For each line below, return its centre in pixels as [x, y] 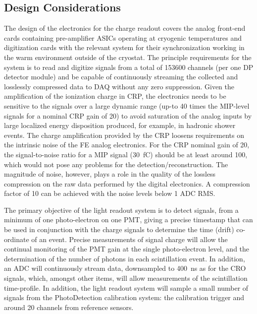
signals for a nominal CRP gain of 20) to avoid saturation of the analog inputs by [128, 115]
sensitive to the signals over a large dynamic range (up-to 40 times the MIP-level [127, 105]
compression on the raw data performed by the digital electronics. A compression [127, 183]
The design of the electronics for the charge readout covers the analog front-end [125, 28]
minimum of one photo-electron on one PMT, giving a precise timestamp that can [128, 220]
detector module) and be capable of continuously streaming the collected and [121, 77]
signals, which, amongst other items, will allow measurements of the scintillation [126, 278]
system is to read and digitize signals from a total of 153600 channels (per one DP [129, 67]
